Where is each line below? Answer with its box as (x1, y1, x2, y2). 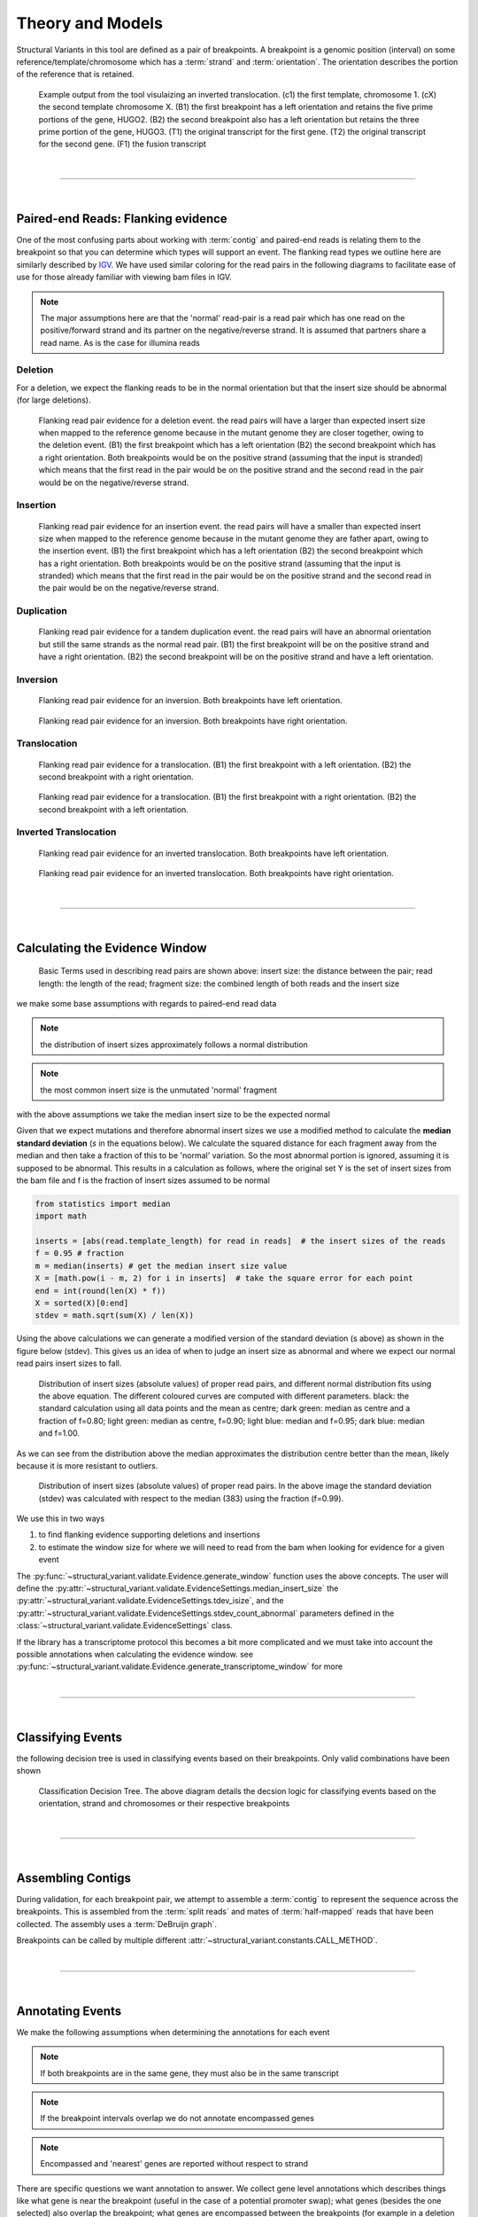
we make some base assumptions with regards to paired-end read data (16, 999, 277, 1008)
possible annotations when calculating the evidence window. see (16, 1649, 254, 1659)
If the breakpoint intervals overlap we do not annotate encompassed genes (40, 2113, 314, 2124)
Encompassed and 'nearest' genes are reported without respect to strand (40, 2158, 309, 2169)
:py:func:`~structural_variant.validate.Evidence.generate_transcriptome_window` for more (16, 1661, 343, 1672)
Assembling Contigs (16, 1870, 132, 1885)
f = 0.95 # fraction (35, 1249, 124, 1258)
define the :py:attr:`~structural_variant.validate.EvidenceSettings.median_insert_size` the (16, 1583, 339, 1594)
